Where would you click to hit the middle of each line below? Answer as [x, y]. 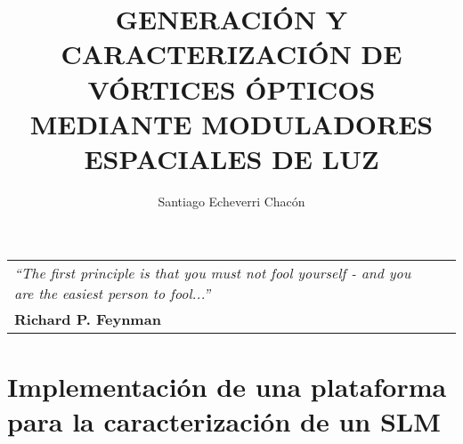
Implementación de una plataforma [227, 386]
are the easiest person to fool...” [113, 294]
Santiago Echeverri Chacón [231, 201]
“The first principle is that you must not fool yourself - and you [213, 273]
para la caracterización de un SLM [224, 420]
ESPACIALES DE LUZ [231, 158]
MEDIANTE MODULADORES [231, 123]
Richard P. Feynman [88, 319]
